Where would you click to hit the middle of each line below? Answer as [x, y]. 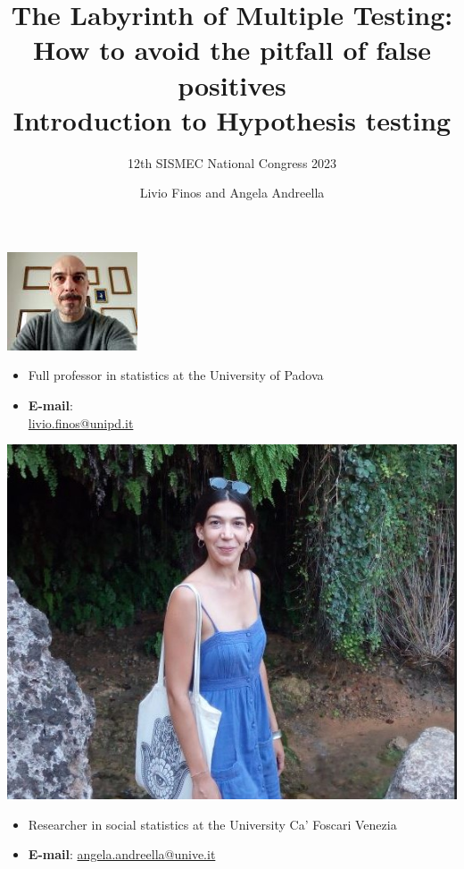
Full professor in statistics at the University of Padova [176, 375]
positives [232, 84]
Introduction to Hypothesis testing [232, 119]
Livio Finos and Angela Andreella [232, 193]
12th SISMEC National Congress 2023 [232, 162]
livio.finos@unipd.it [81, 422]
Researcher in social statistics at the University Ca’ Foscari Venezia [212, 824]
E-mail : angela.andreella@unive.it [122, 854]
